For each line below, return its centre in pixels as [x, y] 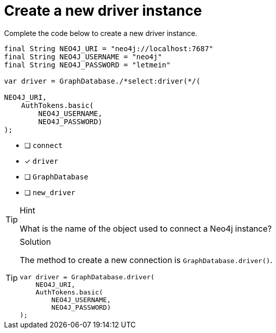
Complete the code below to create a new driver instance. [101, 33]
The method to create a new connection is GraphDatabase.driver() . [146, 260]
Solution [35, 242]
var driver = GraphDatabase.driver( [87, 277]
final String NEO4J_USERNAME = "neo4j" [83, 57]
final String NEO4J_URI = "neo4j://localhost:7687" [109, 48]
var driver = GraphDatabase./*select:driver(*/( [102, 81]
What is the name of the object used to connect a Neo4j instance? [146, 228]
